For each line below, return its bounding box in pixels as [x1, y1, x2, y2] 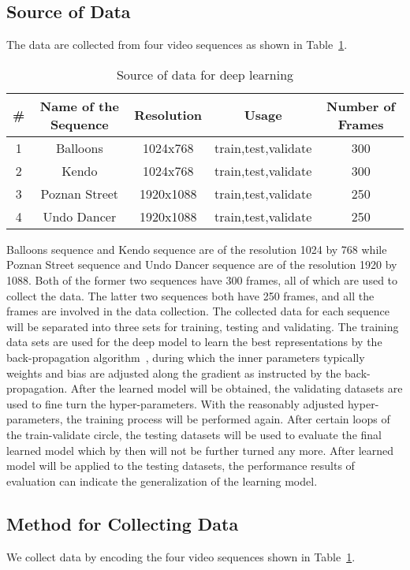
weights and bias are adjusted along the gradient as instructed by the [6, 364, 341, 381]
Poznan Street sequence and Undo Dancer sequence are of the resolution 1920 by [6, 256, 397, 273]
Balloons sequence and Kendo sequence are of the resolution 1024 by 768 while [6, 240, 387, 257]
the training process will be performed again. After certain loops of [66, 411, 390, 427]
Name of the [39, 96, 119, 115]
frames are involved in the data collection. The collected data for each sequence [6, 303, 389, 319]
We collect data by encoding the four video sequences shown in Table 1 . [6, 548, 356, 564]
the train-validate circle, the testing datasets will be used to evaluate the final [6, 426, 382, 442]
